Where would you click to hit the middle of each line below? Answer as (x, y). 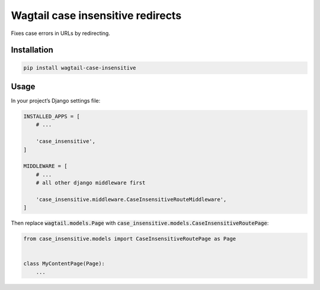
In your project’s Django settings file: (56, 101)
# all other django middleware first (91, 183)
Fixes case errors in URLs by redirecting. (61, 33)
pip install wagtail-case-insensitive (80, 68)
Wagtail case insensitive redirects (96, 15)
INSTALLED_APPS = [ (52, 117)
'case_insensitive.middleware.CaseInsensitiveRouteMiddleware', (131, 199)
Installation (32, 50)
